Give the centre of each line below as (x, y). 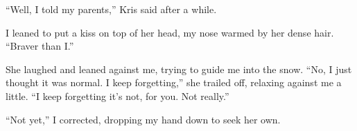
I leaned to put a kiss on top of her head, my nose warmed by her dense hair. (170, 32)
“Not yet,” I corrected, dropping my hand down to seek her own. (143, 119)
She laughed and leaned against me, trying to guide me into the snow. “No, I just (179, 69)
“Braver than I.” (40, 46)
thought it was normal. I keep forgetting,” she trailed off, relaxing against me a (174, 82)
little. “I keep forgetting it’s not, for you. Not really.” (117, 95)
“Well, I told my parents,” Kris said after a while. (111, 9)
